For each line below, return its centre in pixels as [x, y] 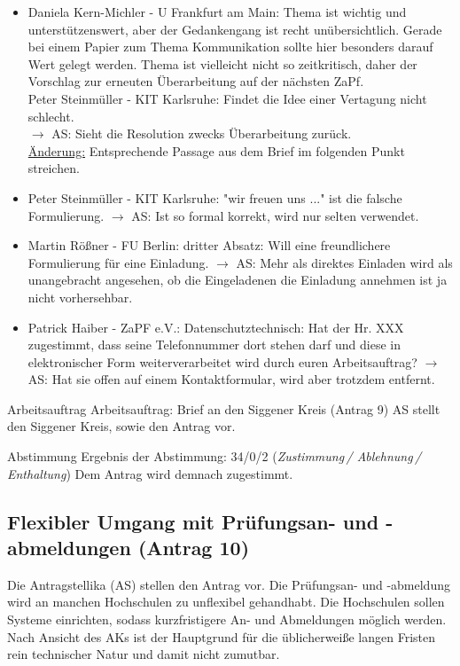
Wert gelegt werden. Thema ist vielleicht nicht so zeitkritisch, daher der [222, 63]
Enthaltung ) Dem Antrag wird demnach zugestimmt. [150, 473]
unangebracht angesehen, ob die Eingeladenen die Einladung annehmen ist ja [238, 280]
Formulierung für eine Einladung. [118, 262]
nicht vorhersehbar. [80, 297]
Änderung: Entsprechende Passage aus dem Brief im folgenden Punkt [216, 150]
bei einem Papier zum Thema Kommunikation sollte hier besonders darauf [230, 47]
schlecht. [51, 116]
